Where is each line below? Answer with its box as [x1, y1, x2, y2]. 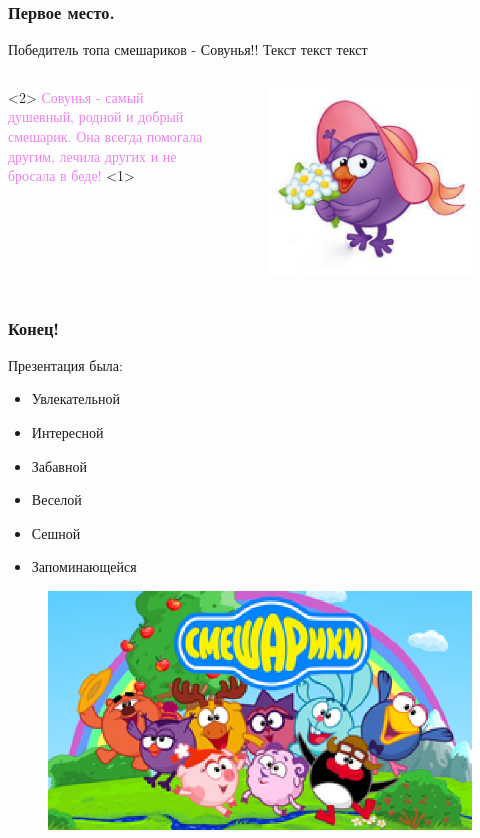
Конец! [8, 315, 60, 340]
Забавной [31, 455, 87, 476]
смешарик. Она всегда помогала [8, 126, 203, 146]
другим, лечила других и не [8, 145, 177, 166]
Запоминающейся [31, 556, 137, 577]
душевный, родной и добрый [8, 106, 184, 127]
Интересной [31, 421, 104, 442]
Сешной [31, 522, 81, 543]
